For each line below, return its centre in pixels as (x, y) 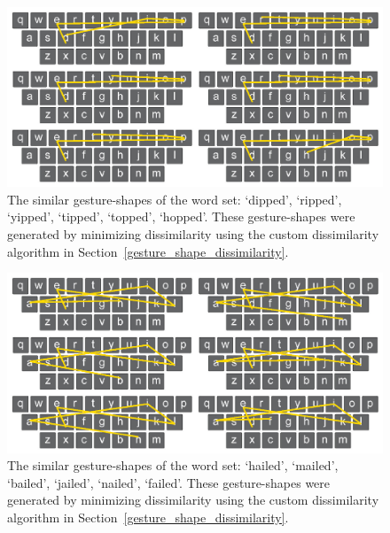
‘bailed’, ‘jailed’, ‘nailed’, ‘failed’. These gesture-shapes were (169, 482)
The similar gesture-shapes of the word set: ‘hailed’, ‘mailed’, (173, 465)
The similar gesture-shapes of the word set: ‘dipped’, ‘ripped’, (175, 199)
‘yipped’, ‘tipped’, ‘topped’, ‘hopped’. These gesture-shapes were (181, 216)
